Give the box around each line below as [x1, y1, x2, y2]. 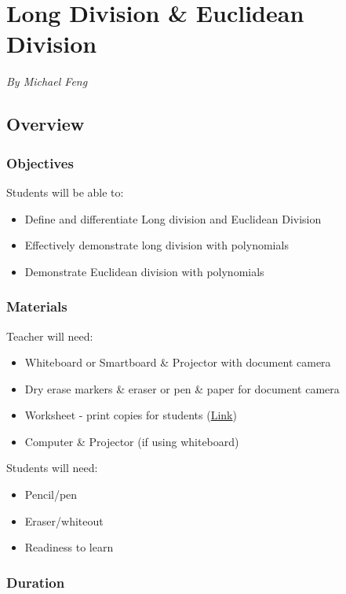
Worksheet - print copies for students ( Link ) [24, 407, 237, 423]
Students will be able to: [6, 183, 124, 200]
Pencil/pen [24, 486, 78, 503]
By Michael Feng [6, 73, 88, 90]
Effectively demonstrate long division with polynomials [24, 237, 289, 253]
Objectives [6, 153, 74, 172]
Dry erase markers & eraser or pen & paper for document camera [24, 380, 340, 397]
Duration [6, 572, 65, 592]
